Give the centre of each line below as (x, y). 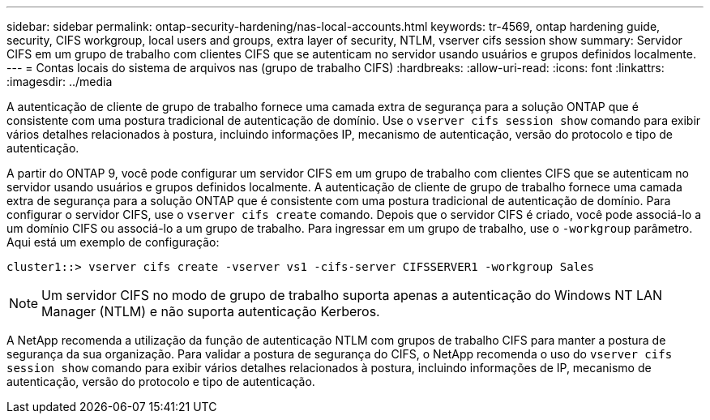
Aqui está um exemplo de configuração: (113, 242)
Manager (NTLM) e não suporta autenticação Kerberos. (211, 311)
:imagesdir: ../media (60, 81)
